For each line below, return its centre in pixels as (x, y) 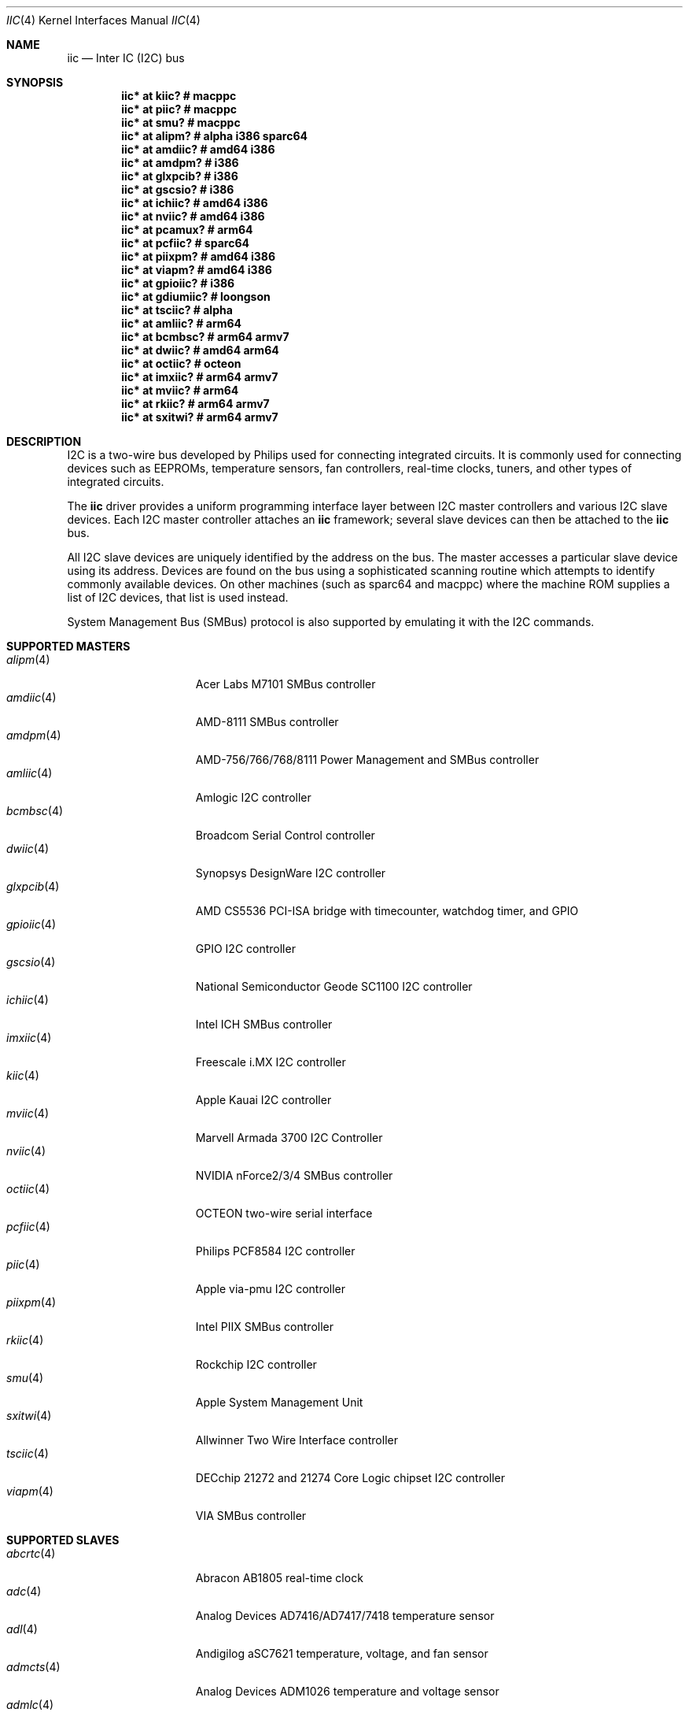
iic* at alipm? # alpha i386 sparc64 (214, 136)
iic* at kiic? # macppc (179, 96)
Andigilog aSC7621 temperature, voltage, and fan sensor (342, 1653)
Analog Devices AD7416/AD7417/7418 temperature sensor (345, 1616)
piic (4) (23, 1264)
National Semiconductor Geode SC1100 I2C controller (334, 986)
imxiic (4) (29, 1038)
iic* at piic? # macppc (179, 109)
